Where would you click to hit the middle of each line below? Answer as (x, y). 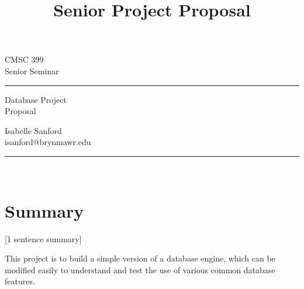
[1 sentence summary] (43, 238)
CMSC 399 (24, 59)
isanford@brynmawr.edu (48, 142)
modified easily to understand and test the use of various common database (140, 269)
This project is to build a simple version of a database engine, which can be (140, 258)
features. (20, 281)
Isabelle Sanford (33, 130)
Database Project (36, 99)
